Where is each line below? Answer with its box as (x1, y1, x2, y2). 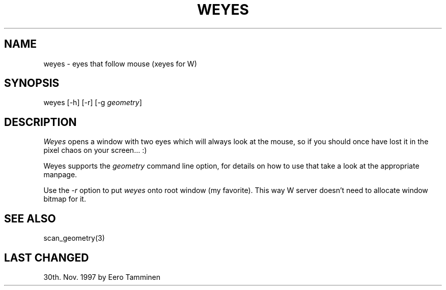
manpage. (43, 170, 77, 179)
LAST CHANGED (4, 251, 89, 264)
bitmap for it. (43, 195, 86, 204)
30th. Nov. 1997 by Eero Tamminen (43, 272, 160, 281)
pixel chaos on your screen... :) (43, 146, 147, 155)
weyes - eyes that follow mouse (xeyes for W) (43, 59, 197, 68)
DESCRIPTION (4, 115, 77, 128)
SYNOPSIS (4, 77, 60, 90)
